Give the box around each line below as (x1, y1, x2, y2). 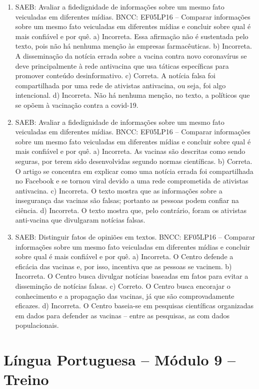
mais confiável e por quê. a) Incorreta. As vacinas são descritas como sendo (15, 146, 245, 156)
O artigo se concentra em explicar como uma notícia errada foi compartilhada (15, 165, 253, 176)
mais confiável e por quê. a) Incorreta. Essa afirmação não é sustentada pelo (15, 31, 248, 41)
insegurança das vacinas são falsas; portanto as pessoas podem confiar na (15, 195, 239, 206)
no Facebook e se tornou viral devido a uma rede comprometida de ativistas (15, 175, 248, 186)
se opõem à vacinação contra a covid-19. (15, 99, 138, 110)
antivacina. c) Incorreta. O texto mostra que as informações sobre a (15, 185, 222, 196)
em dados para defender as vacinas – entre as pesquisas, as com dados (15, 310, 229, 320)
